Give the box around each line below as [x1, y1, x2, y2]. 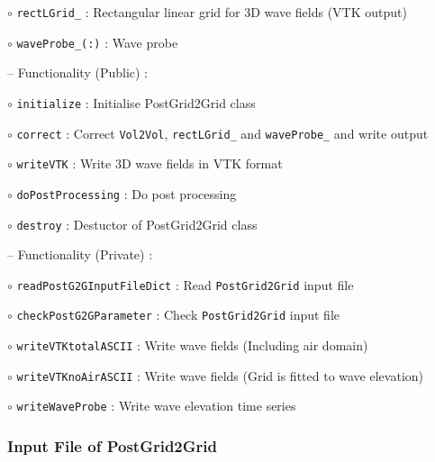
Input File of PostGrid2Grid [7, 434, 217, 457]
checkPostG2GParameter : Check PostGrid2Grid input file [16, 305, 340, 324]
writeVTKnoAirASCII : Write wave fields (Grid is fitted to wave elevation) [16, 366, 423, 385]
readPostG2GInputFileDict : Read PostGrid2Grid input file [16, 275, 354, 294]
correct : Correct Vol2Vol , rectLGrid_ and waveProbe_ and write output [16, 123, 429, 142]
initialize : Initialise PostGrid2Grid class [16, 93, 256, 112]
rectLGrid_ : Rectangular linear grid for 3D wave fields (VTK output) [16, 3, 407, 21]
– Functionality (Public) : [7, 63, 148, 82]
